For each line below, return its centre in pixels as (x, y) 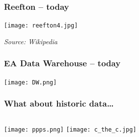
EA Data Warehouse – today (62, 63)
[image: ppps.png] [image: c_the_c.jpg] (70, 129)
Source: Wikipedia (31, 41)
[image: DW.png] (30, 82)
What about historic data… (59, 103)
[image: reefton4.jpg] (41, 26)
